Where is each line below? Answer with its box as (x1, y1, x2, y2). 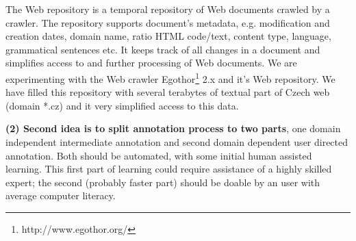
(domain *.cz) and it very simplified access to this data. (5, 98, 239, 112)
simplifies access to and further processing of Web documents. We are (5, 55, 297, 70)
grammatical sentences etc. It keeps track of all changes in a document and (5, 42, 320, 56)
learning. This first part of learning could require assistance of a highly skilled (5, 162, 332, 176)
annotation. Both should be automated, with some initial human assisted (5, 148, 312, 162)
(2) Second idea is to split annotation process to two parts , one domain (5, 121, 341, 136)
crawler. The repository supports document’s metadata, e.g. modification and (5, 15, 330, 29)
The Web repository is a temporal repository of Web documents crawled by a (5, 2, 330, 16)
